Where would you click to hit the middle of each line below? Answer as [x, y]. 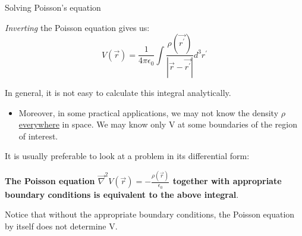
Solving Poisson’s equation [53, 7]
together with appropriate [227, 181]
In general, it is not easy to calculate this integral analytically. [118, 93]
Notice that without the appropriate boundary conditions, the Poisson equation [150, 214]
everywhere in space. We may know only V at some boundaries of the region [158, 124]
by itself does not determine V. [61, 226]
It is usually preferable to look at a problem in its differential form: [127, 156]
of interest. [38, 136]
